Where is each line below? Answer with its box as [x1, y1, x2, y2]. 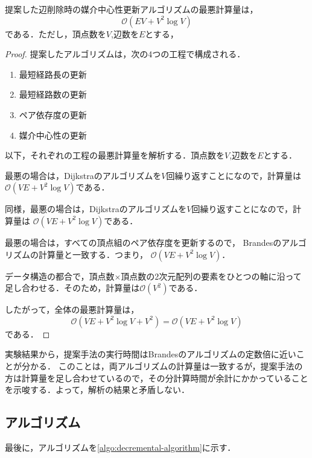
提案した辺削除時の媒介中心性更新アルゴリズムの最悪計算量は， [5, 3, 258, 15]
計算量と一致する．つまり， [38, 248, 148, 260]
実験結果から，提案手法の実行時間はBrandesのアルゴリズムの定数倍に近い [5, 348, 296, 360]
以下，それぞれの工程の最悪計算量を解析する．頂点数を [5, 149, 224, 162]
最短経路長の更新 [19, 67, 87, 80]
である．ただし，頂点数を [5, 27, 106, 40]
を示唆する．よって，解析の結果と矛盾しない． [5, 383, 189, 396]
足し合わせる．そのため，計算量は [5, 281, 140, 294]
